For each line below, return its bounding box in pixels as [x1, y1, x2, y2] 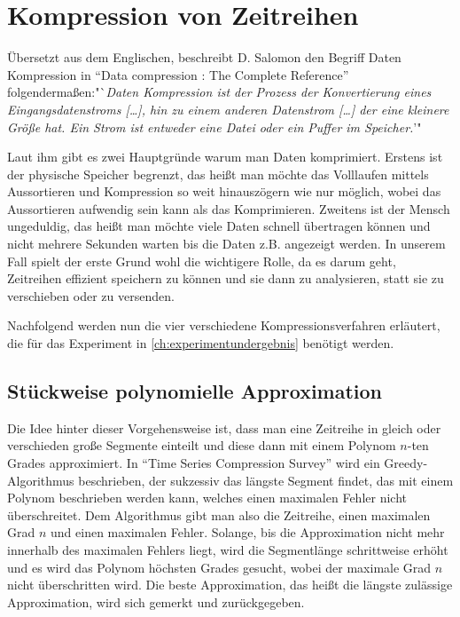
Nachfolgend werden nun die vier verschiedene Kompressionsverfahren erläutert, [7, 316, 441, 335]
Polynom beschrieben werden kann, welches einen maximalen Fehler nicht [7, 488, 407, 507]
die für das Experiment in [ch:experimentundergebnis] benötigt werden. [7, 334, 394, 352]
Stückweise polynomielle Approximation [7, 377, 383, 405]
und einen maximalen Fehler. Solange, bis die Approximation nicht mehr [51, 523, 445, 542]
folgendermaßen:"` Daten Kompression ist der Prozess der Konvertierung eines [7, 83, 432, 101]
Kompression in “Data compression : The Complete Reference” [7, 65, 349, 83]
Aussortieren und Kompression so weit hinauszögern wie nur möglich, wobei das [7, 182, 441, 201]
